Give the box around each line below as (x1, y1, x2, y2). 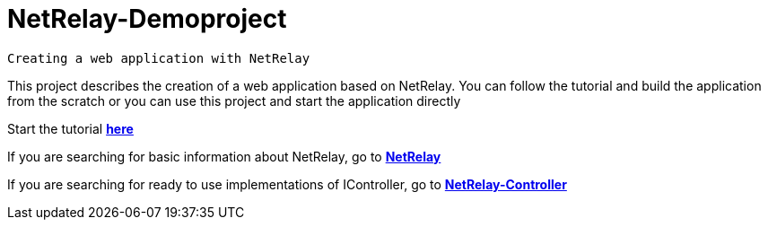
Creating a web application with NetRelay (7, 50, 310, 65)
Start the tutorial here (7, 120, 134, 136)
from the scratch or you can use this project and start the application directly (7, 92, 461, 109)
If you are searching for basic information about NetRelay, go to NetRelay (7, 148, 441, 164)
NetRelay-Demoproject (7, 4, 287, 34)
